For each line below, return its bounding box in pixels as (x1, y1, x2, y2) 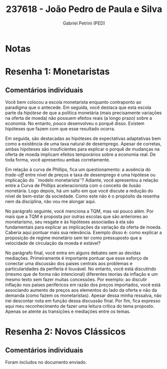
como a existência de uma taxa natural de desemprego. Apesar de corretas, (5, 140, 162, 146)
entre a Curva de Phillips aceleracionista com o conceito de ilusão (5, 182, 141, 189)
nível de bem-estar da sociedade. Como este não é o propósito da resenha (5, 193, 160, 199)
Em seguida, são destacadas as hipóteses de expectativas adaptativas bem (5, 135, 161, 141)
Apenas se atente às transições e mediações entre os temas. (5, 308, 131, 314)
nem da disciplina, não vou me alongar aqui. (5, 198, 96, 204)
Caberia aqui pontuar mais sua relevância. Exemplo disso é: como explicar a (5, 229, 162, 235)
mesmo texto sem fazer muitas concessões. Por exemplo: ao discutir (5, 276, 147, 282)
